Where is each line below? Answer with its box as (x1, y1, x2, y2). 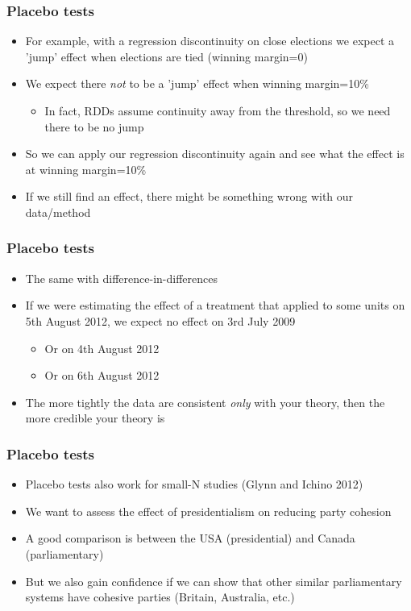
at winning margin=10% (25, 160, 147, 177)
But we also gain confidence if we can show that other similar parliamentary (25, 572, 402, 589)
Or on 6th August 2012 (44, 367, 160, 384)
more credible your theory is (25, 409, 165, 426)
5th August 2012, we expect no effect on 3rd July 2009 (25, 312, 296, 329)
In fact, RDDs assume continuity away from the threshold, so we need (44, 102, 391, 118)
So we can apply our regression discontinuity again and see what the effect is (25, 145, 405, 162)
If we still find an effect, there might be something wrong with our (25, 188, 354, 205)
